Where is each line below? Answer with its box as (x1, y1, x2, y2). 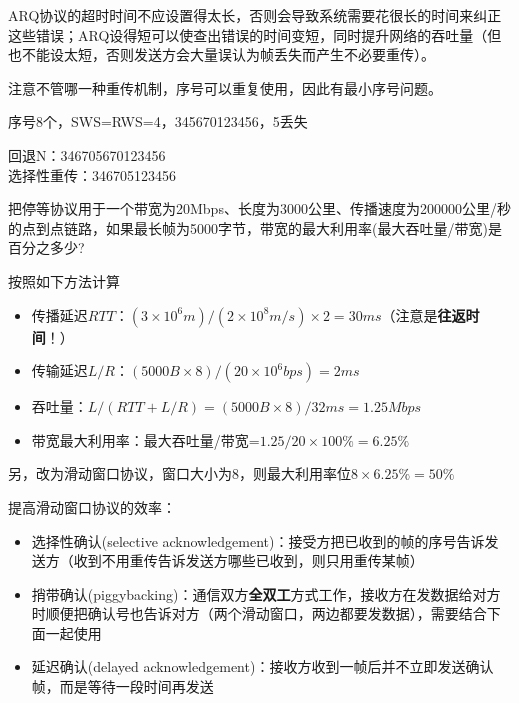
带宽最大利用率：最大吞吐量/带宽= (31, 429, 260, 450)
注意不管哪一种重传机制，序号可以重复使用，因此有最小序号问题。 (8, 77, 442, 98)
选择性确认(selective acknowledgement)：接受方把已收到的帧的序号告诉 (31, 530, 485, 551)
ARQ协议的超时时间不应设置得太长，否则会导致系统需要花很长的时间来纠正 (8, 5, 502, 25)
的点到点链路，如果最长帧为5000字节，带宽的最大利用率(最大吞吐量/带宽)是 (8, 217, 502, 238)
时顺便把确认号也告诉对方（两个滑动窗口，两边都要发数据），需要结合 (31, 603, 487, 624)
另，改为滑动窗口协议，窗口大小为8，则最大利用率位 (8, 463, 351, 484)
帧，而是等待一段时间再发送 (31, 676, 214, 697)
